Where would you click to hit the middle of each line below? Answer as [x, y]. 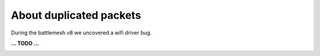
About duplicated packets [76, 15]
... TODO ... [25, 43]
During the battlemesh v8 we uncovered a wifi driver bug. [81, 33]
